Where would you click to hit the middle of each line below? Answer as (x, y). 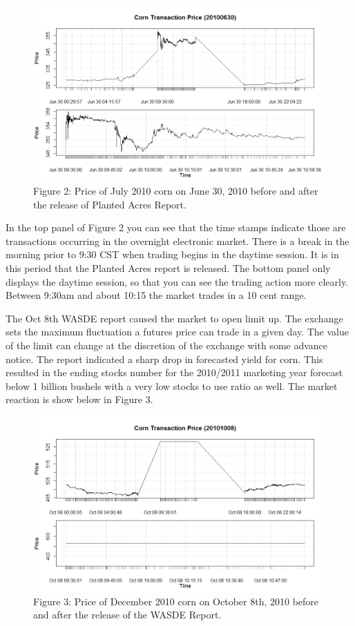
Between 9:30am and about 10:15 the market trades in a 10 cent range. (156, 295)
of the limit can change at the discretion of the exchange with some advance (167, 345)
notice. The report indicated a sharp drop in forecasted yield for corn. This (164, 359)
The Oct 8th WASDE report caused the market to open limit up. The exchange (174, 318)
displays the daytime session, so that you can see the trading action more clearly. (177, 281)
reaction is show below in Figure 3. (79, 399)
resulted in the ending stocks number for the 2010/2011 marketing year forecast (174, 372)
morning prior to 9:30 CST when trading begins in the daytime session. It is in (172, 254)
